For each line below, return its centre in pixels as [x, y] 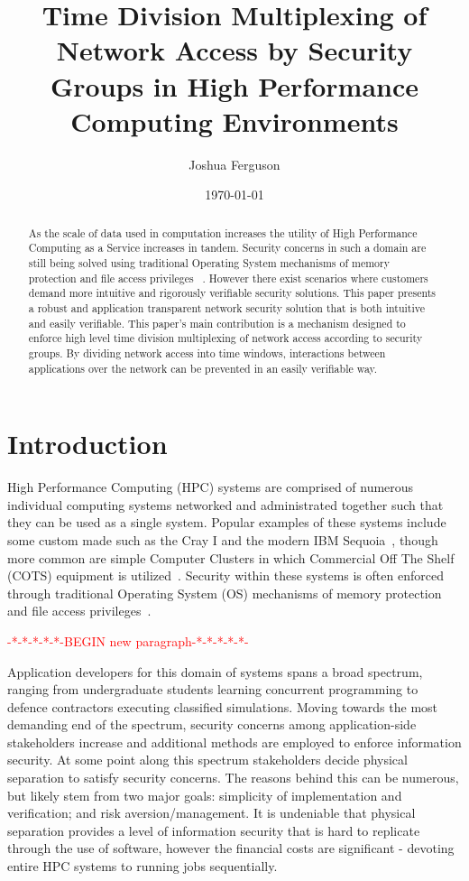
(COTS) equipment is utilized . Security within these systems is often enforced [225, 575]
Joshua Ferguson [234, 164]
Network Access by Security [234, 50]
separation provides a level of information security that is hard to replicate [214, 830]
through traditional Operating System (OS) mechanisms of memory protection [225, 593]
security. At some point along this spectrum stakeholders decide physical [207, 760]
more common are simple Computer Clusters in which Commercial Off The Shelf [231, 557]
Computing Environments [234, 121]
